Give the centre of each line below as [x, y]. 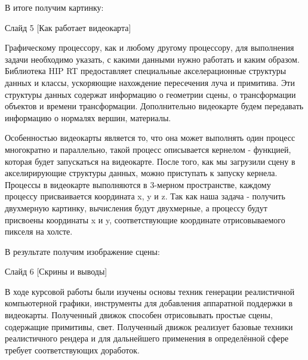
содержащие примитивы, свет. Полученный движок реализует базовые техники [149, 326]
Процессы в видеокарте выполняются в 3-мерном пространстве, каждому [138, 184]
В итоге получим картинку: [54, 7]
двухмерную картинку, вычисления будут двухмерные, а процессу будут [136, 207]
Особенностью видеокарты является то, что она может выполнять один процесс [150, 138]
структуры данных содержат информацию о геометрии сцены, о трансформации [150, 94]
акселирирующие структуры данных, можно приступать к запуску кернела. [141, 173]
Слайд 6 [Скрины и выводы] [56, 271]
